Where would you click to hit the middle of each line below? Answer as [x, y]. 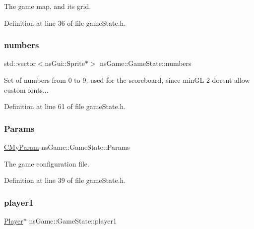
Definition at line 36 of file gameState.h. [65, 23]
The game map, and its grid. [48, 6]
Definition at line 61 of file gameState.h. [65, 106]
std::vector [20, 63]
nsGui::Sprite [65, 63]
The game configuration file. [47, 163]
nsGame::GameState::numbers [146, 63]
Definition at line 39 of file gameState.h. [65, 180]
